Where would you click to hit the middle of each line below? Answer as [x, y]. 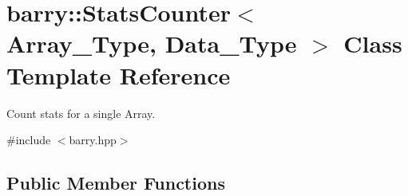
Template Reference [119, 74]
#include [29, 140]
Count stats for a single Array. [81, 113]
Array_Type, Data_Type [152, 43]
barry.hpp [93, 140]
